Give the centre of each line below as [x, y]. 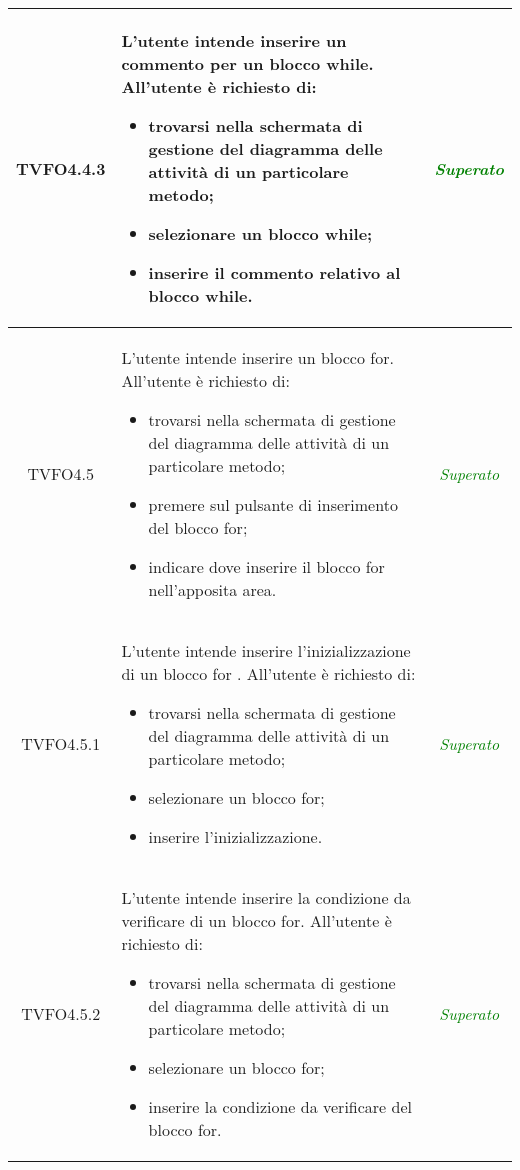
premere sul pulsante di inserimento [273, 504]
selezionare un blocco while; [260, 233]
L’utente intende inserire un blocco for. [257, 357]
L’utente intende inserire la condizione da [266, 897]
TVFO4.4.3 [61, 168]
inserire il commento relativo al [274, 272]
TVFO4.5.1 [61, 743]
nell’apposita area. [212, 589]
